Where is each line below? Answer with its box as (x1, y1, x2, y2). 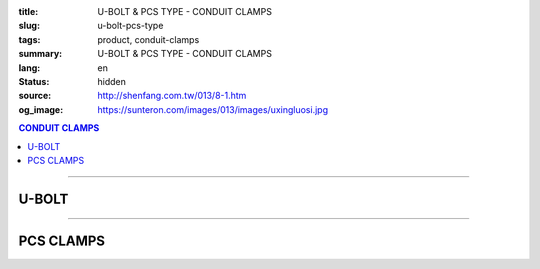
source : (18, 90, 52, 102)
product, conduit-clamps (97, 33, 200, 45)
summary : (18, 48, 63, 60)
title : (18, 6, 39, 17)
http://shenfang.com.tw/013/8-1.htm (97, 90, 247, 102)
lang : (18, 61, 41, 74)
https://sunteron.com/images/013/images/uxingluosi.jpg (97, 103, 329, 115)
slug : (18, 20, 40, 32)
